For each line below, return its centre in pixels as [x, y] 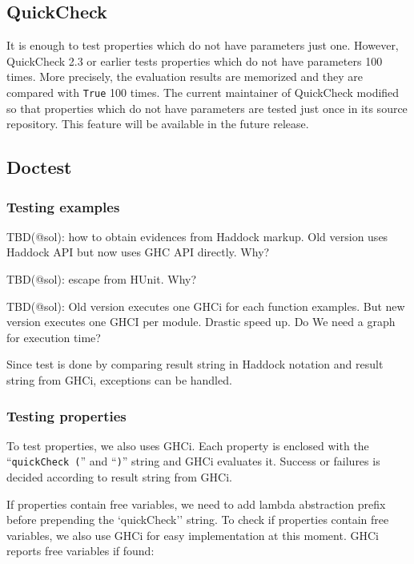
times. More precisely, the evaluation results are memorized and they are [185, 77]
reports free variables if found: [80, 551]
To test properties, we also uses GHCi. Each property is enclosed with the [188, 445]
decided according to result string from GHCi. [119, 477]
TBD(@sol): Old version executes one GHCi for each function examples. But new [206, 306]
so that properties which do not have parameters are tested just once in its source [207, 108]
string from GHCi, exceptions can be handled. [119, 379]
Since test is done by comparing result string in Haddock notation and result [195, 364]
